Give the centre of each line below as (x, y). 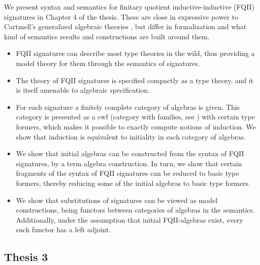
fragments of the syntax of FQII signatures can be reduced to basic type (127, 173)
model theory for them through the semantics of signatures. (108, 63)
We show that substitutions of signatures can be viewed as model (117, 200)
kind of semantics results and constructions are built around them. (107, 36)
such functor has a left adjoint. (63, 229)
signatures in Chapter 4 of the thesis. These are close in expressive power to (121, 16)
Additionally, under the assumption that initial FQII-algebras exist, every (129, 219)
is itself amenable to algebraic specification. (83, 90)
